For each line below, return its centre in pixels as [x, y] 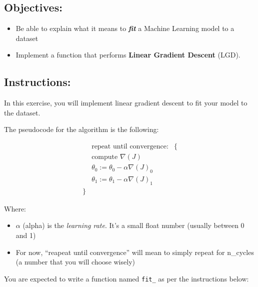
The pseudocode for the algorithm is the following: [81, 129]
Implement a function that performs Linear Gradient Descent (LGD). [128, 55]
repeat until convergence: [130, 146]
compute [105, 157]
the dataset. [22, 112]
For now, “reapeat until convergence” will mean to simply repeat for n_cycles [135, 252]
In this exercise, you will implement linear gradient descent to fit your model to [126, 103]
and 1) [26, 235]
